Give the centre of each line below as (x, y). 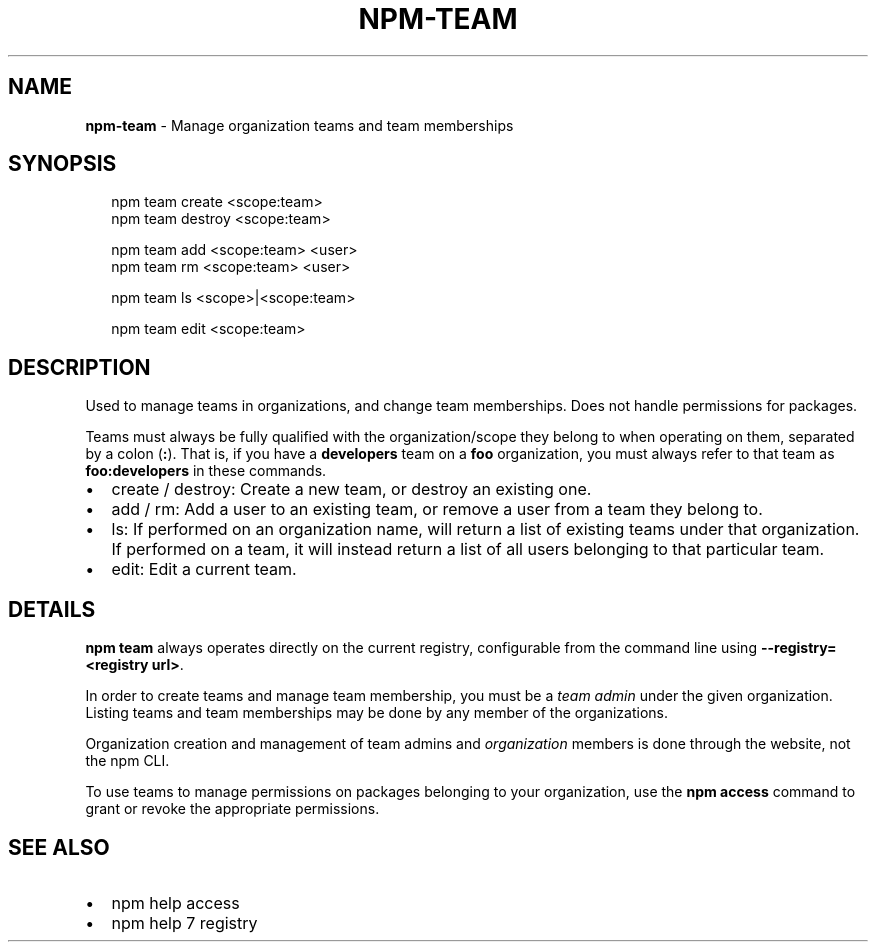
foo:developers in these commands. (206, 471)
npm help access (175, 902)
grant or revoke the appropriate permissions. (232, 809)
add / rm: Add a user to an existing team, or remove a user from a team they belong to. (437, 509)
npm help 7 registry (184, 922)
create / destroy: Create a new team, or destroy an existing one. (351, 489)
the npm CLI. (127, 761)
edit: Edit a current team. (204, 569)
